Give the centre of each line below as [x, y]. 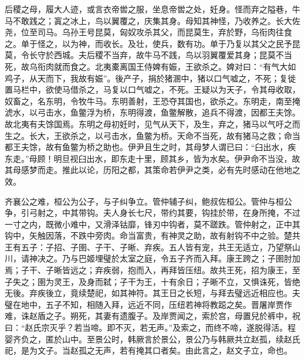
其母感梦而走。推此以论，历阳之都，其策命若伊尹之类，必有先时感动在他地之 [152, 170]
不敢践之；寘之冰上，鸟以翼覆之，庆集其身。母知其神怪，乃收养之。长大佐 [156, 20]
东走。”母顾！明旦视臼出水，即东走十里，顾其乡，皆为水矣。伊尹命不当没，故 [152, 158]
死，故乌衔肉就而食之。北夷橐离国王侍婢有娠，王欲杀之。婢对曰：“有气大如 [150, 66]
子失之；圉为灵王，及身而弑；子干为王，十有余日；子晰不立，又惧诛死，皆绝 [152, 281]
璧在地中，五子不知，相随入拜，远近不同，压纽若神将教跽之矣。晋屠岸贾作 [148, 304]
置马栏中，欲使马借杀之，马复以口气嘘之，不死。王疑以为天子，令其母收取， [152, 89]
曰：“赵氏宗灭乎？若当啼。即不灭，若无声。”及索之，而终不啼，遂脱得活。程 [150, 327]
